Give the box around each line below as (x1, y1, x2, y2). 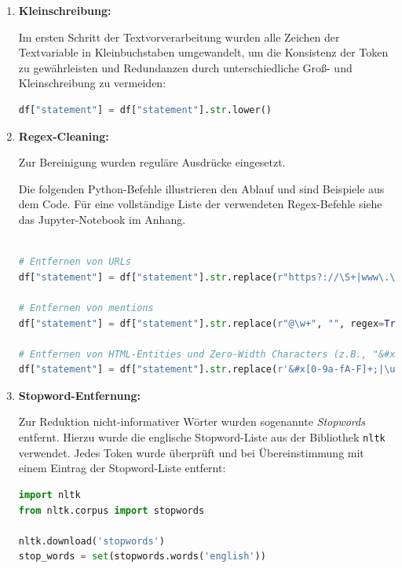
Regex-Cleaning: (18, 127, 109, 144)
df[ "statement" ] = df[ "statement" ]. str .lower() (18, 104, 272, 115)
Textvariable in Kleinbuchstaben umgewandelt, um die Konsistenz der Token (18, 44, 389, 60)
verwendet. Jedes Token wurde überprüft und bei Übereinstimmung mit (18, 444, 364, 460)
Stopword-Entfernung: (18, 387, 141, 403)
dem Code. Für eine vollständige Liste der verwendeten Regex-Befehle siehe (18, 196, 382, 212)
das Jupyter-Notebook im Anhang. (18, 211, 186, 227)
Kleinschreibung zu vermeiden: (18, 75, 166, 91)
